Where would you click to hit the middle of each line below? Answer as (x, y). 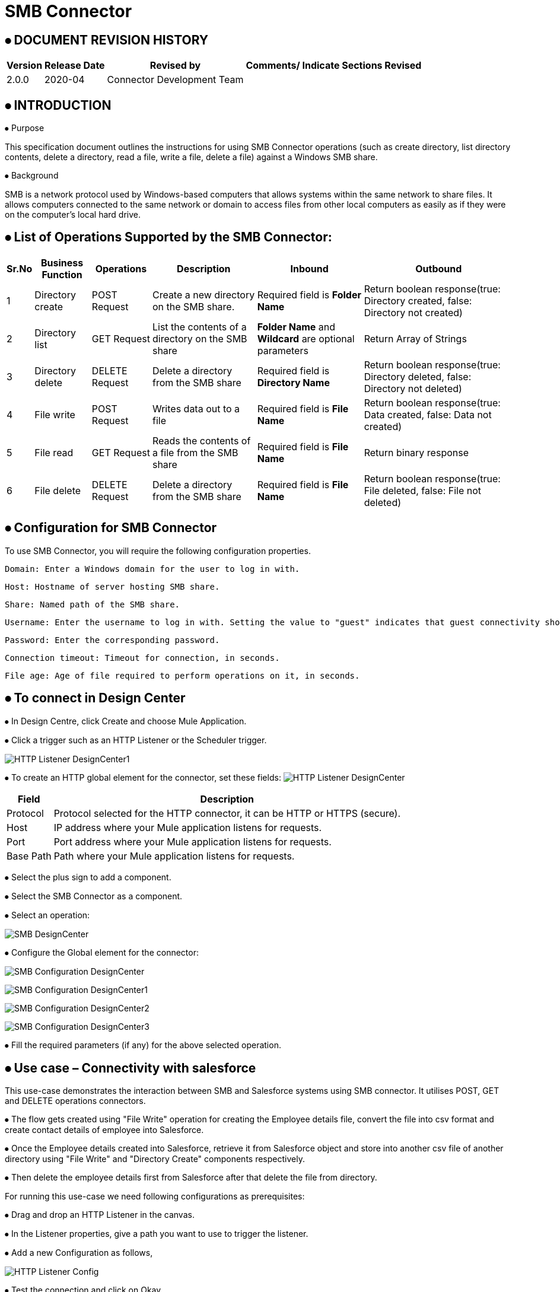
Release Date (75, 66)
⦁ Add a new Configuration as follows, (79, 1253)
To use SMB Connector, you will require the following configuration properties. (158, 550)
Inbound (309, 268)
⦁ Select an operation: (47, 915)
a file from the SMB (195, 452)
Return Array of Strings (415, 338)
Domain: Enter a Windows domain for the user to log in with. (152, 569)
